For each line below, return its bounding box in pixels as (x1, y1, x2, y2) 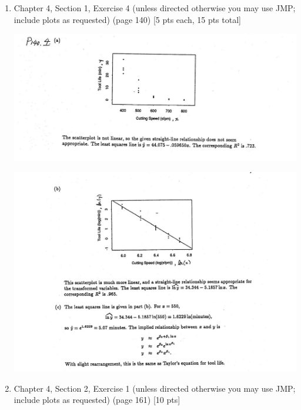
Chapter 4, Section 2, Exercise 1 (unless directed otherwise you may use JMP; (14, 382, 296, 394)
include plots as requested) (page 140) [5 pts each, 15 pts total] (14, 13, 241, 25)
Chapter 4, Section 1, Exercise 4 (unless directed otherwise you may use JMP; (14, 2, 296, 14)
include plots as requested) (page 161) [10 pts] (14, 394, 180, 406)
